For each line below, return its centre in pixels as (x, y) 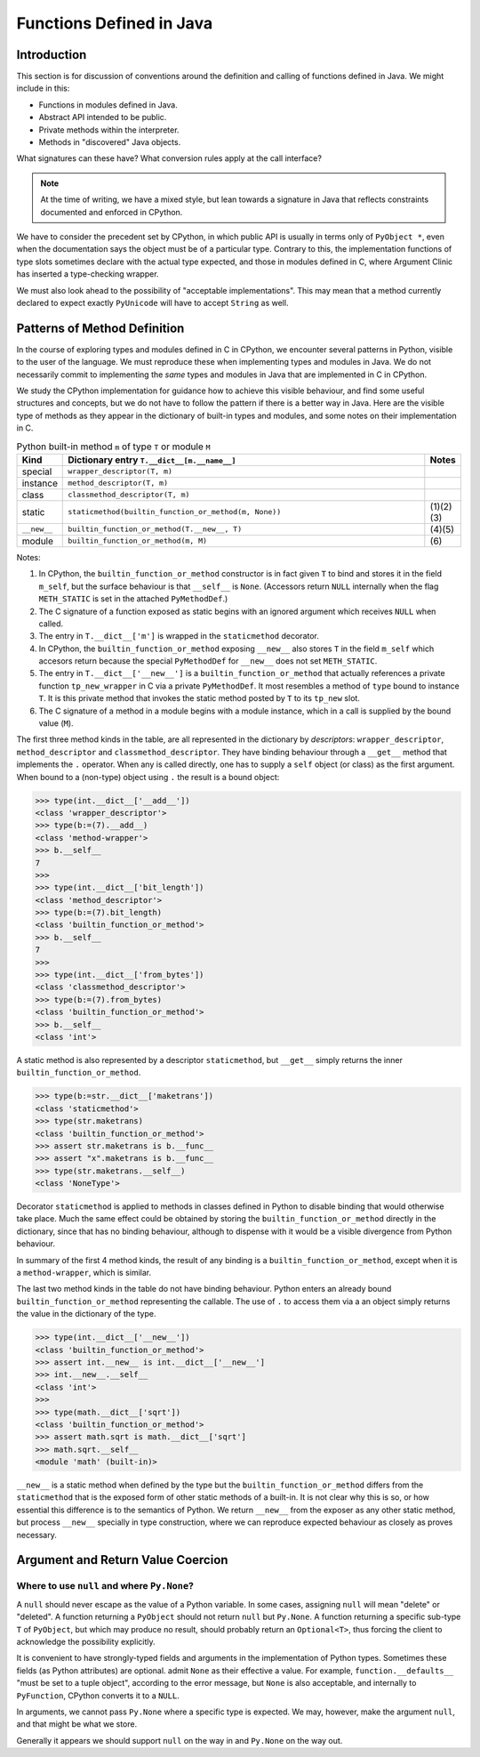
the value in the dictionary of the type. (86, 1314)
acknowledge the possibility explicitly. (86, 1641)
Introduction (52, 55)
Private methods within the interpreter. (109, 130)
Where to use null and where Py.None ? (105, 1586)
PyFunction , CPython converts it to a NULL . (98, 1696)
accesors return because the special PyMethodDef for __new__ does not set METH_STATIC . (208, 661)
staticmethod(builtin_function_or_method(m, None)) (175, 512)
